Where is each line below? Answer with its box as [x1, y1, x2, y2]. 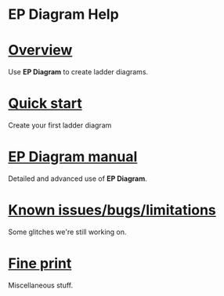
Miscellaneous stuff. [8, 280, 73, 290]
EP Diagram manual [8, 148, 138, 166]
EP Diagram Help [8, 5, 119, 23]
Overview [8, 42, 73, 60]
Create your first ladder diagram [8, 121, 112, 130]
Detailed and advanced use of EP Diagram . [8, 174, 147, 183]
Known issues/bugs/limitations [8, 201, 217, 219]
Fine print [8, 254, 72, 273]
